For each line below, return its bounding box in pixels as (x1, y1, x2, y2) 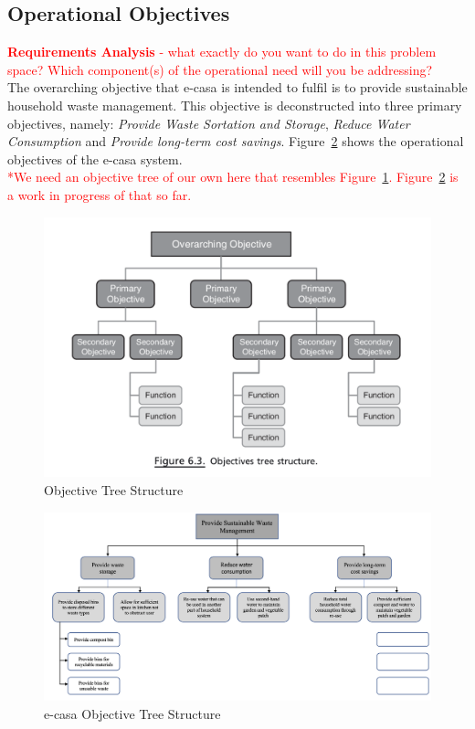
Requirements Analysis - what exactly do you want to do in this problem (7, 42, 437, 61)
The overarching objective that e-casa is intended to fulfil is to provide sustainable (7, 78, 468, 97)
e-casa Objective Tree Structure (44, 703, 221, 723)
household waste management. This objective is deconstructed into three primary (7, 95, 462, 114)
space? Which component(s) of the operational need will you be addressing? (7, 59, 433, 79)
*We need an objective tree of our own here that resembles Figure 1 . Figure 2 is (7, 167, 459, 186)
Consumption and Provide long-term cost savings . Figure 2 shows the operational (7, 132, 464, 151)
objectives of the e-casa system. (7, 149, 183, 168)
